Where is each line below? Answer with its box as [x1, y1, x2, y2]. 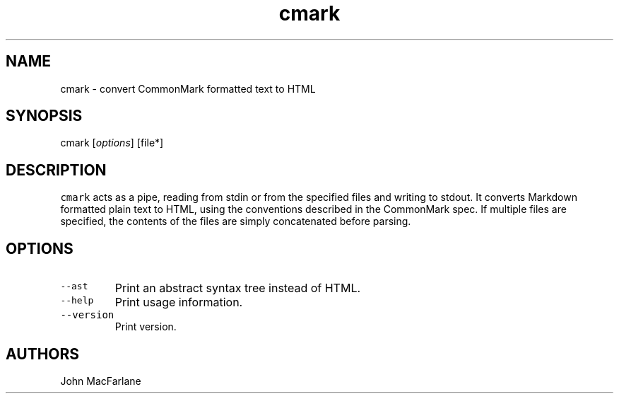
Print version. [114, 320, 177, 333]
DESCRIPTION [6, 161, 107, 179]
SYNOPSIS [6, 107, 83, 125]
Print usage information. [114, 295, 243, 310]
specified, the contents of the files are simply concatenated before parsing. [60, 215, 411, 228]
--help [60, 295, 94, 306]
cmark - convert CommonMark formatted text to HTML [60, 82, 316, 95]
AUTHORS [6, 345, 80, 363]
